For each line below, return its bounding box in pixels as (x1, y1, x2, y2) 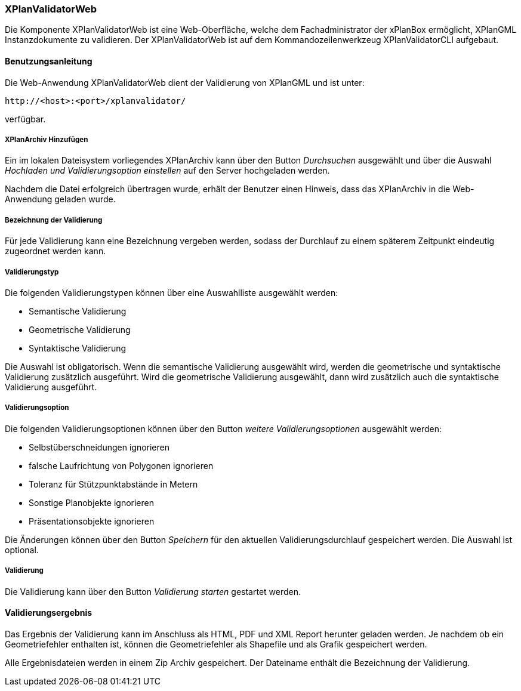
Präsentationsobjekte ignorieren (29, 516, 155, 526)
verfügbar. (5, 113, 46, 124)
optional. (5, 544, 39, 555)
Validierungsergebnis (5, 607, 93, 618)
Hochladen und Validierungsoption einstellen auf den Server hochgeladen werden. (5, 165, 330, 176)
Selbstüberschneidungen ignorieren (29, 442, 170, 452)
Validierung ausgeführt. (5, 381, 97, 392)
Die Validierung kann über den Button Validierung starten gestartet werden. (5, 586, 301, 597)
